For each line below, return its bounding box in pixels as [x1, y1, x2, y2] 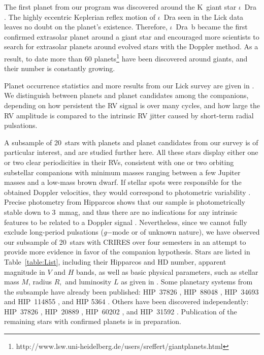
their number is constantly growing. [4, 63, 115, 74]
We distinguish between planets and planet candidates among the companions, [4, 90, 249, 101]
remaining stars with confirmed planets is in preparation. [4, 316, 181, 327]
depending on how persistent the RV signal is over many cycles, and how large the [4, 100, 260, 110]
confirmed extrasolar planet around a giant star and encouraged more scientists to [4, 31, 259, 42]
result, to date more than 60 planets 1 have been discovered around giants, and [4, 51, 248, 63]
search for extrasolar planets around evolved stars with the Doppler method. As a [4, 41, 258, 52]
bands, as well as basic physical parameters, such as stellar [76, 266, 258, 277]
